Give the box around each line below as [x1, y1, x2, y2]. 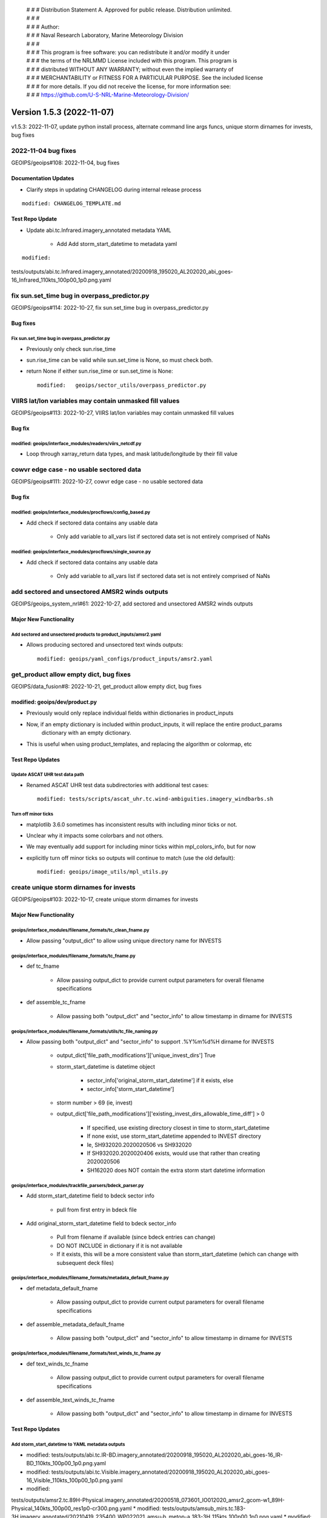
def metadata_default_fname [26, 1284, 98, 1292]
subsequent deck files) [56, 1259, 114, 1266]
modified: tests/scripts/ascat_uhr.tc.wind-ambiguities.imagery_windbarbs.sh [37, 795, 274, 803]
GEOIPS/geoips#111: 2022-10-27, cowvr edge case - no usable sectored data [11, 478, 203, 485]
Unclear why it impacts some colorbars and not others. [26, 832, 163, 839]
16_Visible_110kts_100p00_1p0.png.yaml [26, 1476, 123, 1484]
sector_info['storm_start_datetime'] [87, 1085, 174, 1092]
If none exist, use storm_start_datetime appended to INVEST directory [87, 1132, 262, 1140]
